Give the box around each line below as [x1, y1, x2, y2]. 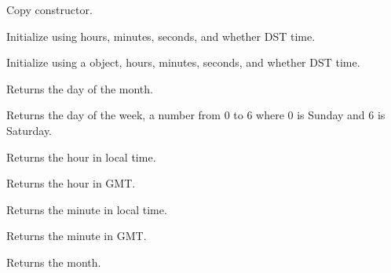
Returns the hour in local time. [6, 148, 156, 165]
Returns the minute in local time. [6, 201, 167, 217]
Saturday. [6, 122, 53, 138]
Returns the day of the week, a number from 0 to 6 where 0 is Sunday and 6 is [6, 107, 386, 123]
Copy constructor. [6, 2, 93, 17]
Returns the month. [6, 253, 101, 270]
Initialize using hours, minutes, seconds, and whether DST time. [6, 27, 316, 44]
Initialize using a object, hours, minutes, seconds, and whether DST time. [6, 54, 360, 71]
